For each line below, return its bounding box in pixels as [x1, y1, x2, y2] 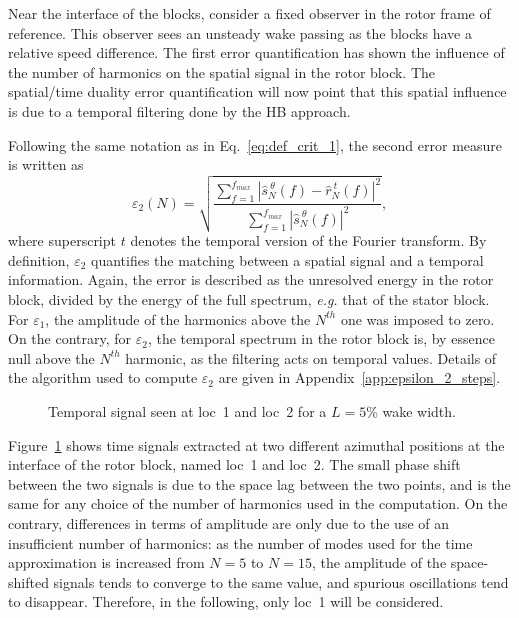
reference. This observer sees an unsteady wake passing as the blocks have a [8, 22, 472, 43]
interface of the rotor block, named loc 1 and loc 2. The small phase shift [8, 454, 461, 475]
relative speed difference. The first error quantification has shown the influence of [8, 42, 505, 63]
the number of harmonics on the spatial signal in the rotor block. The [8, 61, 436, 82]
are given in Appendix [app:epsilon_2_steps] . [218, 367, 501, 388]
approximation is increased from [8, 552, 205, 573]
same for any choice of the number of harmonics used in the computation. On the [8, 493, 508, 514]
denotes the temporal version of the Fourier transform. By [130, 230, 487, 251]
